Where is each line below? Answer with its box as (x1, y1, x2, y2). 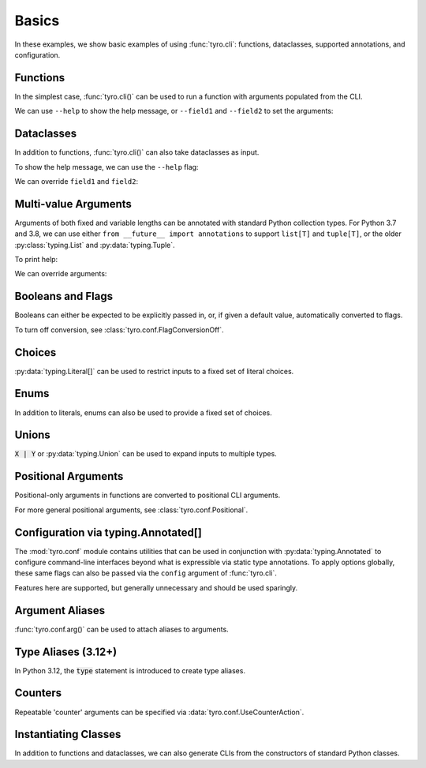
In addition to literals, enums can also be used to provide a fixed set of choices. (14, 407, 272, 418)
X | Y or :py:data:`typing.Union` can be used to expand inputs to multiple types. (14, 449, 278, 459)
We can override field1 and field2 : (14, 176, 139, 185)
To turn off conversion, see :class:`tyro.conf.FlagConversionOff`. (14, 324, 224, 335)
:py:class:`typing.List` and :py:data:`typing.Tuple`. (14, 240, 175, 249)
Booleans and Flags (14, 290, 114, 303)
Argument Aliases (14, 604, 106, 617)
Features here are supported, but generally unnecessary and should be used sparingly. (14, 583, 298, 592)
